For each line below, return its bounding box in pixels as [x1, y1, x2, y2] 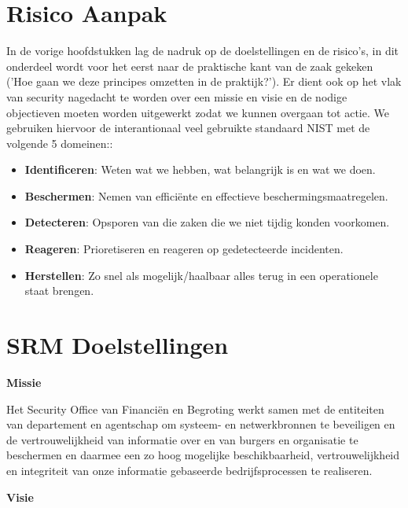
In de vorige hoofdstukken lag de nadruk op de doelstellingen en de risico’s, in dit [6, 42, 399, 59]
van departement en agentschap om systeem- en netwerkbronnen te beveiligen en [6, 416, 395, 433]
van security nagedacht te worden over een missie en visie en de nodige [6, 88, 347, 105]
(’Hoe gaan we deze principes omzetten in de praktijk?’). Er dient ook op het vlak [6, 73, 402, 90]
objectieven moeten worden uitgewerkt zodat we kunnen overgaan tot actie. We [6, 104, 389, 120]
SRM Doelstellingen [6, 329, 229, 361]
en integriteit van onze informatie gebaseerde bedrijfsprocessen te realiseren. [6, 462, 373, 478]
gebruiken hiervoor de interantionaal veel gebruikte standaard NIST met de [6, 120, 370, 136]
